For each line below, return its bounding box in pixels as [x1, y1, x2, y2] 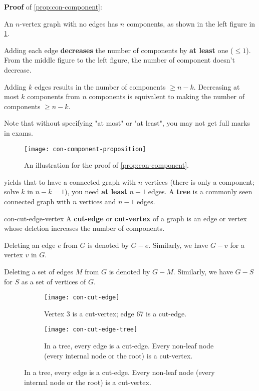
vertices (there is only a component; [144, 176, 254, 187]
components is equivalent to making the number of [89, 91, 245, 102]
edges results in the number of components [34, 81, 166, 92]
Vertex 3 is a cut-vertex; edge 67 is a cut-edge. [44, 308, 187, 318]
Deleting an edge [4, 239, 56, 250]
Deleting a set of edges [4, 266, 73, 276]
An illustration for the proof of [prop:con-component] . [24, 160, 189, 170]
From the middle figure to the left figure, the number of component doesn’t [4, 55, 235, 65]
